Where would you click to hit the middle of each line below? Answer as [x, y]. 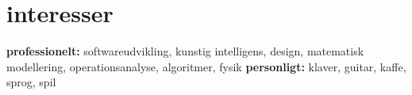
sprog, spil [31, 82]
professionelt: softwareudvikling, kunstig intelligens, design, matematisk [185, 51]
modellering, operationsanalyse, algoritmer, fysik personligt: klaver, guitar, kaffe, [206, 66]
